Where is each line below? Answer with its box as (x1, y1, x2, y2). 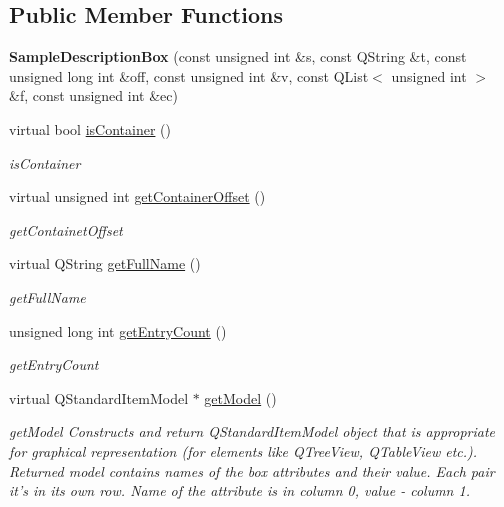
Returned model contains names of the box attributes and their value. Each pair (9, 460, 495, 481)
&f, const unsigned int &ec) (9, 85, 178, 106)
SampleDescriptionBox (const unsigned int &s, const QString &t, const (9, 46, 467, 67)
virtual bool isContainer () (9, 118, 171, 139)
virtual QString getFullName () (9, 253, 201, 274)
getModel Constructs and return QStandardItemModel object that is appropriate (9, 421, 496, 442)
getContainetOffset (9, 219, 123, 240)
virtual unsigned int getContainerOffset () (9, 186, 266, 207)
